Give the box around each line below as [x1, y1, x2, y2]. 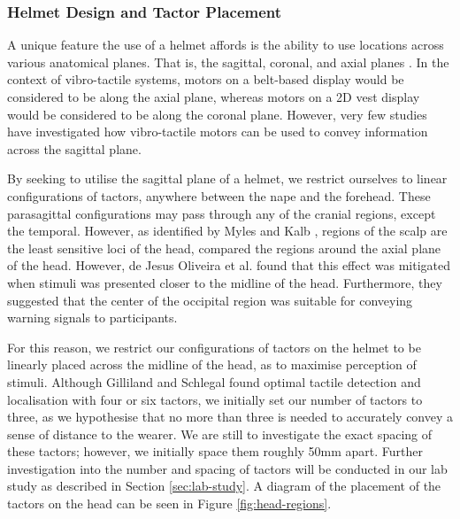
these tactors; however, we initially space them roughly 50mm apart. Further [7, 442, 424, 461]
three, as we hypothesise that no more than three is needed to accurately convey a [7, 407, 454, 426]
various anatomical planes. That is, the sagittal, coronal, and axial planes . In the [7, 52, 449, 71]
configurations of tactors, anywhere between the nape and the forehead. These [7, 186, 431, 205]
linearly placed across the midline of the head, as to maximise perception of [7, 355, 417, 374]
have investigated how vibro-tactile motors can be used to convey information [7, 122, 428, 141]
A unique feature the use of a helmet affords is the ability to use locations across [7, 35, 444, 54]
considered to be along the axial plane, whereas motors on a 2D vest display [7, 88, 420, 105]
